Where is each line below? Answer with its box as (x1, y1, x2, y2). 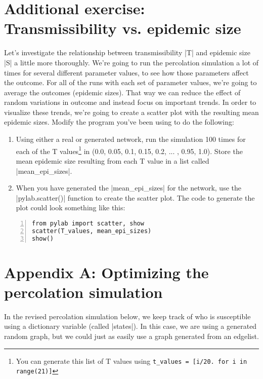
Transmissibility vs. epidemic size (4, 18, 241, 39)
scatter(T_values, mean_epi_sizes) (32, 227, 152, 235)
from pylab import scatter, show (32, 219, 144, 227)
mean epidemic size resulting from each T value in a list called (16, 155, 209, 166)
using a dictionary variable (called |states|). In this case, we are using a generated (4, 321, 257, 331)
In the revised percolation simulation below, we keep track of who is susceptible (4, 311, 251, 321)
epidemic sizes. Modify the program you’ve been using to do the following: (4, 117, 234, 127)
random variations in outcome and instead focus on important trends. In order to (4, 97, 256, 107)
